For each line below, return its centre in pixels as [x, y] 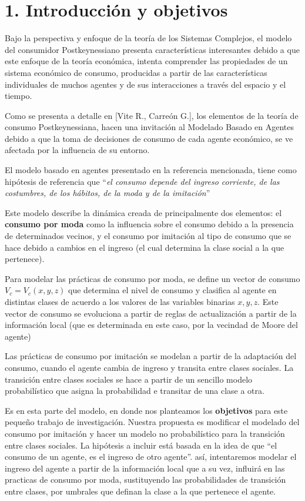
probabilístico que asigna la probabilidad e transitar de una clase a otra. [135, 391]
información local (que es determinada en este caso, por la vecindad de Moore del [151, 325]
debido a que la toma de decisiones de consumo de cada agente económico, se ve [149, 138]
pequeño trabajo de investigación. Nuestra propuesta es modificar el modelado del [152, 422]
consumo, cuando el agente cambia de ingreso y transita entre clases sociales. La [149, 367]
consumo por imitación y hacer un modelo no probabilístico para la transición [145, 433]
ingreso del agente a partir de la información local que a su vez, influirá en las [145, 468]
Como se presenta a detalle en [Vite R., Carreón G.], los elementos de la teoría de [152, 115]
